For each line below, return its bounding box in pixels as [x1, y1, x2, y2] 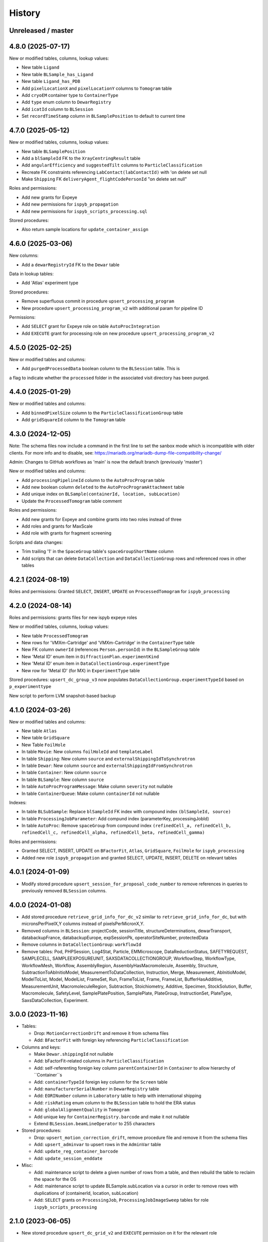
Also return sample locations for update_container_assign [21, 227, 149, 233]
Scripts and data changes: [9, 539, 63, 545]
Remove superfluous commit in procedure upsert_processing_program [21, 298, 175, 304]
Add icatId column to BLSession [21, 106, 94, 112]
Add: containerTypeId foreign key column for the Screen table [34, 1079, 168, 1085]
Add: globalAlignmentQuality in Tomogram [34, 1107, 130, 1113]
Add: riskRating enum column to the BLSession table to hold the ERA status [34, 1099, 196, 1105]
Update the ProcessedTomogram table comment [21, 498, 122, 504]
